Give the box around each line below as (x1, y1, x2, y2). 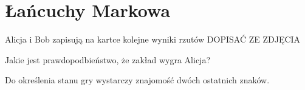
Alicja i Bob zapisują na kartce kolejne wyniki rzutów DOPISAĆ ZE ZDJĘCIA (5, 33, 301, 46)
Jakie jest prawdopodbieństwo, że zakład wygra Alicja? (5, 53, 211, 66)
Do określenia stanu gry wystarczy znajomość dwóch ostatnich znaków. (5, 74, 270, 86)
